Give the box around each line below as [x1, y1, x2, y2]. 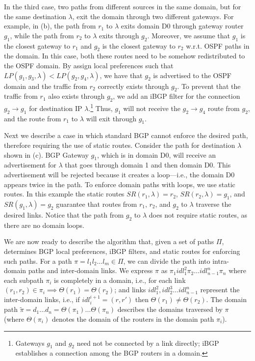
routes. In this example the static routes [4, 189, 125, 199]
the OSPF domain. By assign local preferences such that [4, 60, 174, 70]
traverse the [196, 198, 231, 209]
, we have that [100, 70, 143, 80]
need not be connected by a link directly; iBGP [76, 337, 219, 348]
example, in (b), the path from [4, 21, 96, 31]
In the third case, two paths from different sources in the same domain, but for [4, 1, 241, 11]
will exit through [86, 113, 137, 123]
